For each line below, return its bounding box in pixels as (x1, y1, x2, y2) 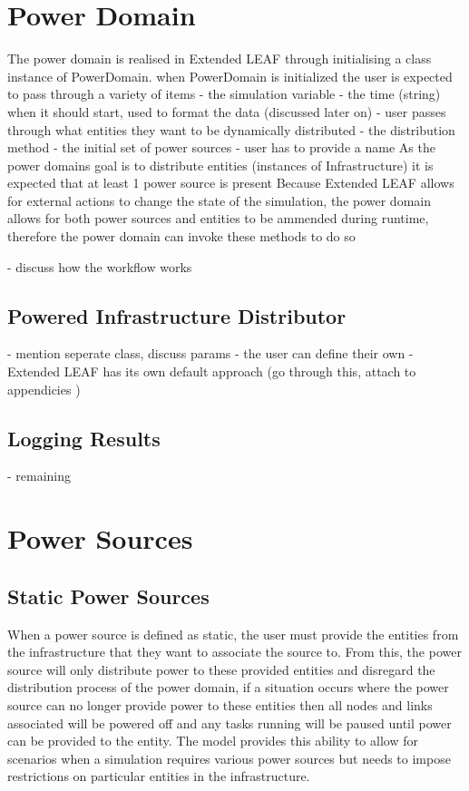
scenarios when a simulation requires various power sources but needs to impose (7, 748, 451, 767)
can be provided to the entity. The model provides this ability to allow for (7, 731, 418, 750)
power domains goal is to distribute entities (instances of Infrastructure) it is (7, 155, 434, 174)
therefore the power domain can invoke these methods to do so (7, 227, 356, 246)
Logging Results (7, 424, 161, 452)
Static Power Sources (7, 581, 210, 610)
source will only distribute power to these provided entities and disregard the (7, 659, 435, 679)
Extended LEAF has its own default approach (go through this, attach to (7, 362, 416, 381)
